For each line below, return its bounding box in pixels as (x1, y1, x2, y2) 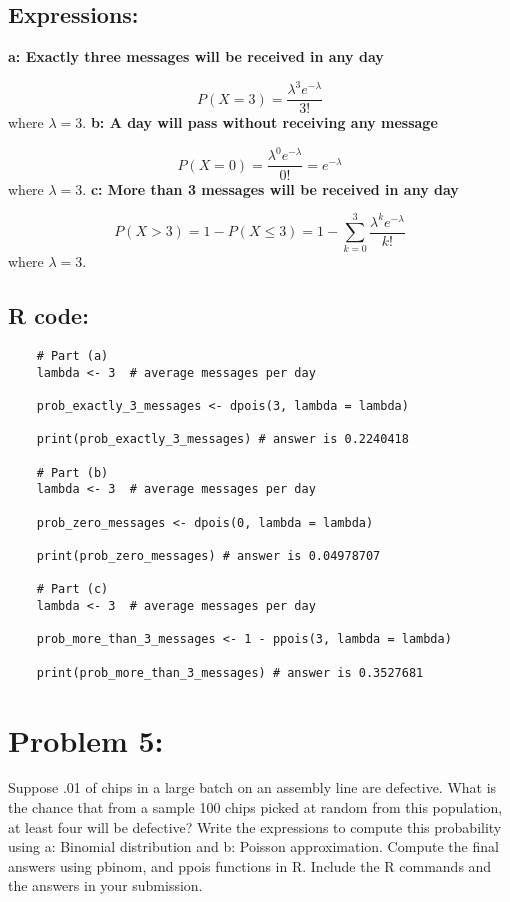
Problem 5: (8, 719, 164, 760)
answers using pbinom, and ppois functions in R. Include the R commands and (8, 855, 492, 876)
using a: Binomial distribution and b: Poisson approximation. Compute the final (8, 836, 499, 857)
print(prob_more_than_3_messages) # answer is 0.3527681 (36, 665, 424, 680)
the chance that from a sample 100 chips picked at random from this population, (8, 797, 503, 818)
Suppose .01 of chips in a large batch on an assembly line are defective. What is (8, 777, 497, 798)
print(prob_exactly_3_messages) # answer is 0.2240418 (36, 432, 409, 447)
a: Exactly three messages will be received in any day (8, 46, 384, 67)
